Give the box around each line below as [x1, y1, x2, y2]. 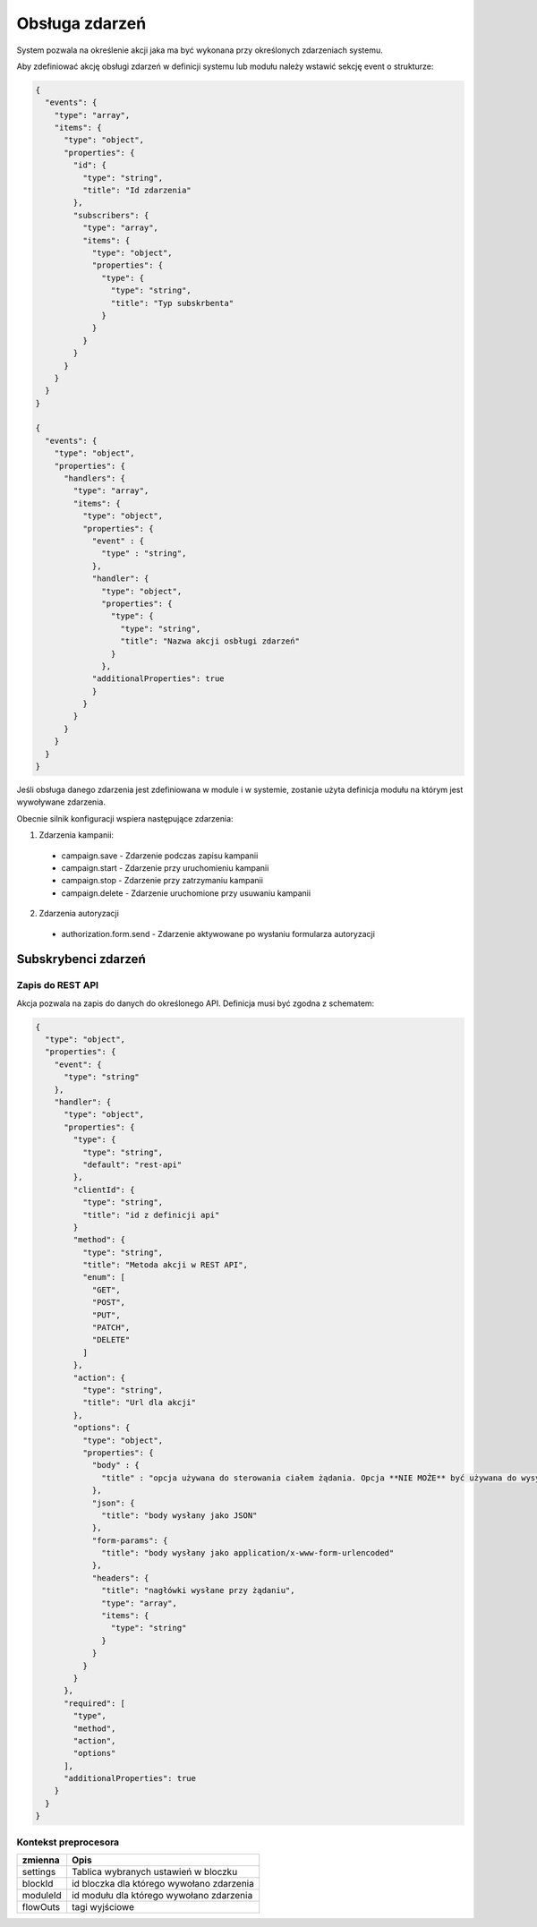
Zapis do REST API [16, 979, 98, 992]
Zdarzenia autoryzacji [38, 908, 120, 919]
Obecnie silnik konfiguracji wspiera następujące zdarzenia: [16, 813, 234, 823]
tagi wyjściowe [72, 1901, 134, 1913]
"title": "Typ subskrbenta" [110, 298, 234, 308]
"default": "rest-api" [81, 1159, 183, 1170]
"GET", [91, 1284, 121, 1295]
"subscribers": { [72, 210, 149, 220]
